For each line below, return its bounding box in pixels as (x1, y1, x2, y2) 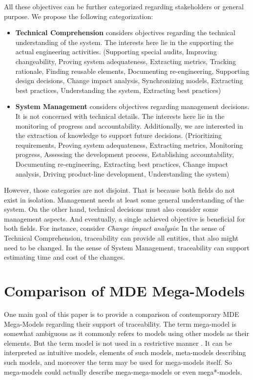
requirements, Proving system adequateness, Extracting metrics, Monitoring (15, 139, 243, 150)
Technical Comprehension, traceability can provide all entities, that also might (4, 233, 239, 243)
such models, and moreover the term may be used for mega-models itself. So (4, 357, 232, 367)
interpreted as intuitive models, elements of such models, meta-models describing (4, 347, 246, 358)
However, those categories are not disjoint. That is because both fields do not (4, 185, 235, 195)
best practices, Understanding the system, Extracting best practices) (15, 85, 221, 95)
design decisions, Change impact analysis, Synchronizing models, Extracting (15, 75, 243, 86)
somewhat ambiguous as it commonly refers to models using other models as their (4, 328, 249, 338)
